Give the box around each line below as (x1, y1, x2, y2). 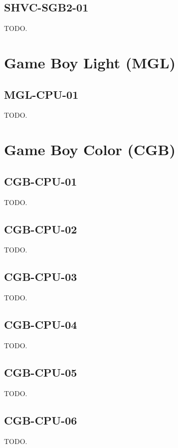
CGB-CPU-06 (4, 412, 77, 428)
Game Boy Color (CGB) (4, 139, 176, 160)
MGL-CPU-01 (4, 86, 79, 102)
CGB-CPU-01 (4, 173, 77, 189)
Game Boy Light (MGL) (4, 52, 176, 72)
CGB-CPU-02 (4, 221, 77, 236)
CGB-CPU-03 (4, 269, 77, 284)
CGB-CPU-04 (4, 317, 77, 332)
